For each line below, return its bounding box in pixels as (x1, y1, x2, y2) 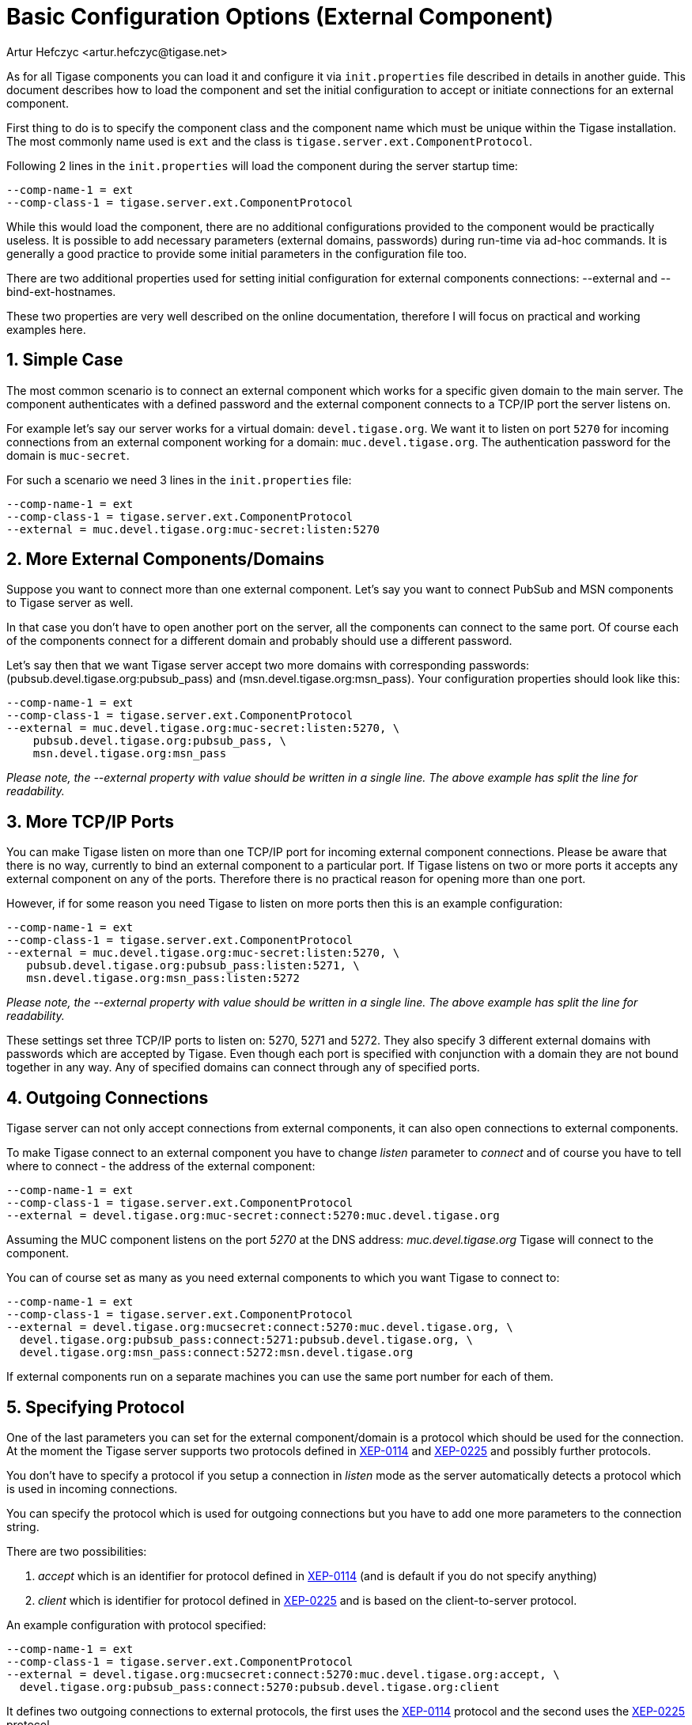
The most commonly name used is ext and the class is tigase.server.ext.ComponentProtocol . (6, 134, 532, 148)
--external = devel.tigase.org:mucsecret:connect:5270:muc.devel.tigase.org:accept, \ (6, 1667, 560, 1681)
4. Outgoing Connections (6, 1087, 209, 1108)
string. (6, 1519, 40, 1534)
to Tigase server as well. (6, 596, 134, 610)
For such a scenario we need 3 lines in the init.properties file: (6, 472, 352, 487)
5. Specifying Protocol (6, 1397, 185, 1417)
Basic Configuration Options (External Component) (6, 3, 554, 30)
